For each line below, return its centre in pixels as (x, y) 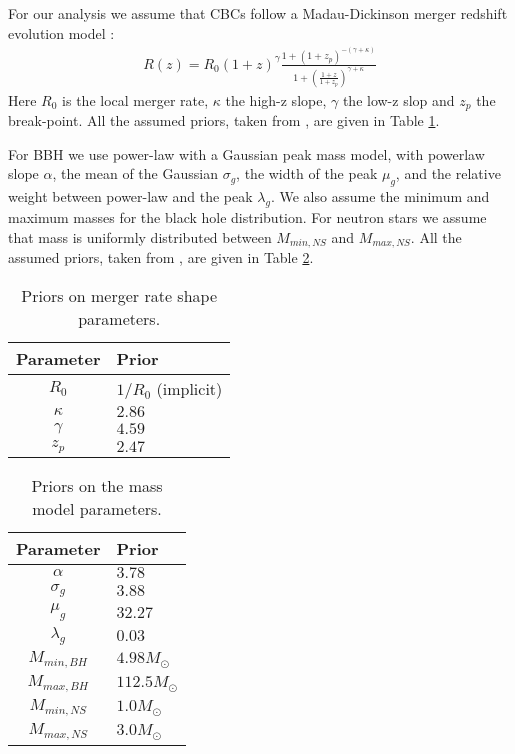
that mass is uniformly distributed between (140, 236)
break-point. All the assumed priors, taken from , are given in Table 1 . (224, 120)
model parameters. (97, 508)
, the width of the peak (307, 173)
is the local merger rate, (135, 99)
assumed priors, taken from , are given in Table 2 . (161, 257)
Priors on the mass (97, 485)
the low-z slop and (398, 99)
